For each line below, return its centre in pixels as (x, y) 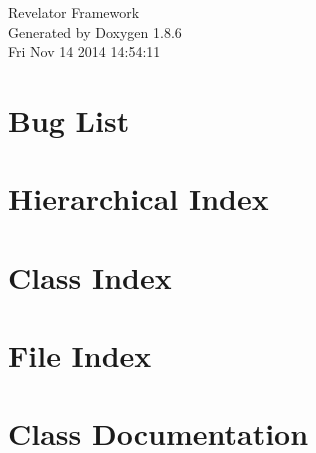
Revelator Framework (74, 12)
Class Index (90, 276)
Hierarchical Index (138, 198)
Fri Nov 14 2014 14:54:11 (84, 51)
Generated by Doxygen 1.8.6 (95, 31)
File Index (80, 355)
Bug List (69, 119)
